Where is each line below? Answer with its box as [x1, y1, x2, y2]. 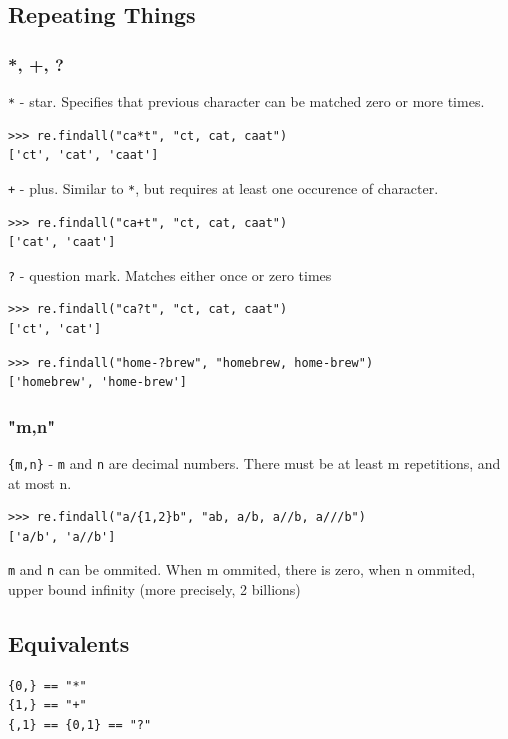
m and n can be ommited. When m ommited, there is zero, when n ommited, [8, 559, 476, 580]
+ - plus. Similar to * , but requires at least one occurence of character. [8, 177, 439, 198]
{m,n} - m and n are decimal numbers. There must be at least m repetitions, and [8, 452, 501, 473]
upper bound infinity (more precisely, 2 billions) [8, 579, 301, 600]
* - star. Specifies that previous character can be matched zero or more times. [8, 91, 485, 111]
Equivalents [8, 628, 130, 659]
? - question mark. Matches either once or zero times [8, 264, 332, 285]
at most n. [8, 472, 72, 493]
